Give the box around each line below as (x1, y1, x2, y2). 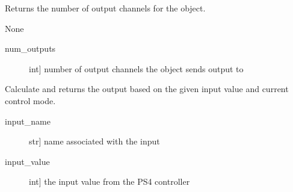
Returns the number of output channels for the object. (5, 2, 206, 14)
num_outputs (5, 42, 56, 55)
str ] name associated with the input (29, 135, 160, 147)
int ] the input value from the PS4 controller (29, 175, 190, 188)
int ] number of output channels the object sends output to (29, 62, 244, 75)
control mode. (5, 94, 56, 107)
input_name (5, 114, 51, 127)
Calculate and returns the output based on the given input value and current (5, 82, 289, 95)
